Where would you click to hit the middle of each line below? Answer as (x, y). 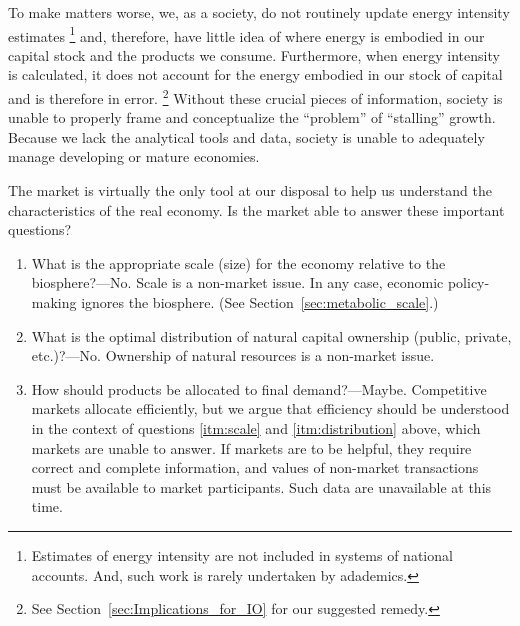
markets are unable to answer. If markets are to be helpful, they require (251, 447)
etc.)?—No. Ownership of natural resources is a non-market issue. (233, 355)
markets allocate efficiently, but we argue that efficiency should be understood (270, 408)
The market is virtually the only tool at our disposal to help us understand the (250, 190)
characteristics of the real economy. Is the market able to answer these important (256, 209)
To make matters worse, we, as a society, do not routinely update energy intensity (259, 12)
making (54, 302)
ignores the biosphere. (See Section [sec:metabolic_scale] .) (260, 302)
